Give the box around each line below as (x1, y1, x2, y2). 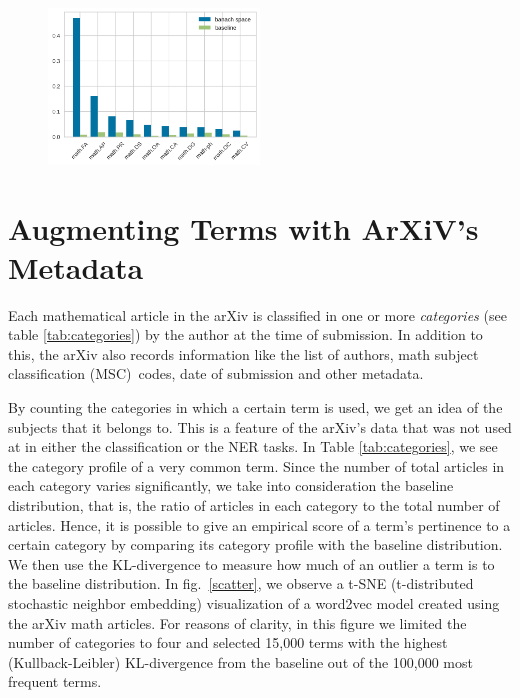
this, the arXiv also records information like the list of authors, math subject (8, 343, 479, 364)
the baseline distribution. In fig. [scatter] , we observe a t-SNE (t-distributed (8, 573, 474, 594)
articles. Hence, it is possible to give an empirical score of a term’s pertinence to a (8, 514, 511, 535)
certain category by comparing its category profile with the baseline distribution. (8, 534, 503, 555)
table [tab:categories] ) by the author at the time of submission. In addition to (8, 324, 483, 345)
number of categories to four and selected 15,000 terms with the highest (8, 632, 448, 653)
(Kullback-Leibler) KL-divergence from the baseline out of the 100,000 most (8, 651, 473, 672)
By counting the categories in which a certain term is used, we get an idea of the (8, 397, 503, 418)
